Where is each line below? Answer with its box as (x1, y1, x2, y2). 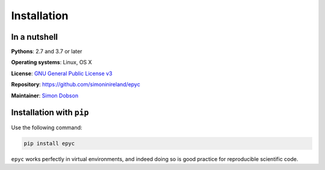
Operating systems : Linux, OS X (11, 59, 93, 66)
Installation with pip (11, 108, 89, 118)
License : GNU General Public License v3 (11, 70, 113, 77)
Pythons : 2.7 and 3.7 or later (11, 48, 82, 55)
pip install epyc (23, 140, 75, 147)
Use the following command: (11, 124, 82, 131)
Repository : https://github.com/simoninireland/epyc (11, 81, 141, 88)
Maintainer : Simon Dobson (11, 92, 78, 99)
